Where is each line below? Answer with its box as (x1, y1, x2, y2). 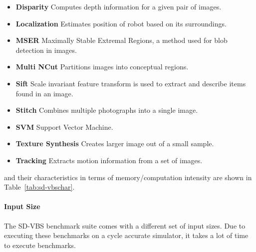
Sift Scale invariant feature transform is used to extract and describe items (15, 78, 246, 88)
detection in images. (15, 44, 77, 55)
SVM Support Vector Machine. (15, 121, 113, 132)
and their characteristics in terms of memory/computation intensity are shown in (4, 172, 252, 182)
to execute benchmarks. (4, 240, 76, 250)
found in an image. (15, 88, 73, 98)
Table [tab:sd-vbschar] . (4, 182, 75, 192)
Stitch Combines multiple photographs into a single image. (15, 105, 198, 115)
